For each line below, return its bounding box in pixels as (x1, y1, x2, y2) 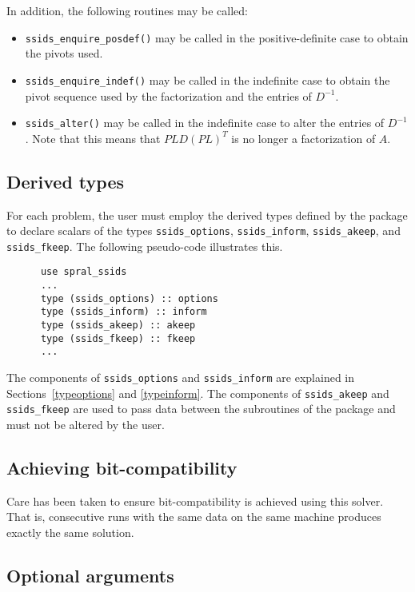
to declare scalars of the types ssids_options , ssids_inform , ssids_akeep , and (6, 222, 401, 239)
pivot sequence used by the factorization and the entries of (25, 87, 312, 104)
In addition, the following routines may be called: (6, 2, 248, 18)
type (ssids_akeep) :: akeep (40, 320, 196, 332)
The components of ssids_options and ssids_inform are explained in (6, 369, 355, 386)
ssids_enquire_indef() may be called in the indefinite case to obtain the (25, 71, 390, 88)
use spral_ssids (40, 266, 127, 278)
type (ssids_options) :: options (40, 292, 218, 304)
